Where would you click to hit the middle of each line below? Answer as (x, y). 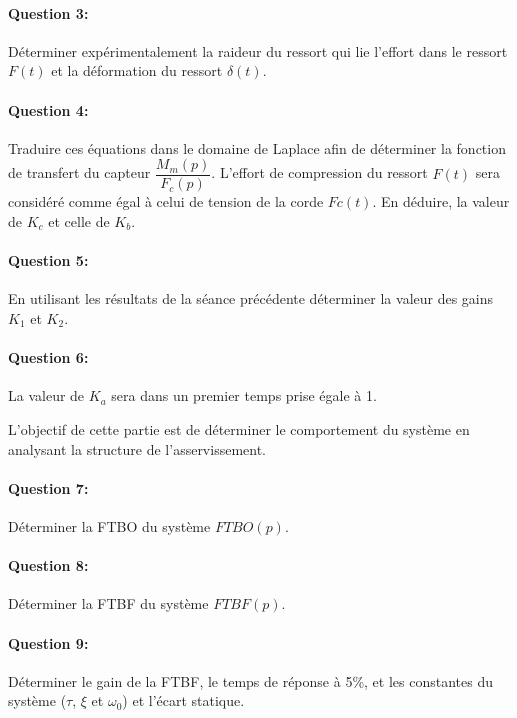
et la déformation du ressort (137, 70)
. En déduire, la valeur (441, 201)
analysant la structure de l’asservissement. (137, 448)
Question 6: (48, 357)
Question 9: (48, 642)
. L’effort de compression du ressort (319, 172)
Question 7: (48, 487)
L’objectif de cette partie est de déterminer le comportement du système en (239, 429)
